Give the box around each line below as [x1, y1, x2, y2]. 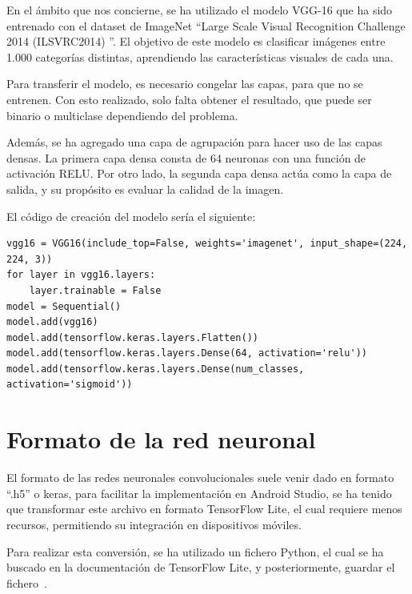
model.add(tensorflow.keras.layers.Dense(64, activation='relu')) [6, 347, 368, 359]
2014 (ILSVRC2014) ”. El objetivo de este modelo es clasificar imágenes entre [6, 33, 386, 50]
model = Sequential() [6, 300, 122, 312]
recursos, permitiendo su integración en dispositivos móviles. [6, 516, 302, 532]
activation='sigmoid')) [6, 379, 133, 391]
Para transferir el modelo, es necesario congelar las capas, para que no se [6, 75, 363, 92]
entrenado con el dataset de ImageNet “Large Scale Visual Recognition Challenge [6, 17, 406, 34]
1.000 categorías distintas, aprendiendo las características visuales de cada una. [6, 48, 394, 65]
